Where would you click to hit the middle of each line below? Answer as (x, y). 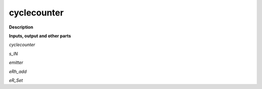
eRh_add (18, 71)
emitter (16, 62)
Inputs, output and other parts (40, 36)
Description (21, 27)
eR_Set (16, 80)
